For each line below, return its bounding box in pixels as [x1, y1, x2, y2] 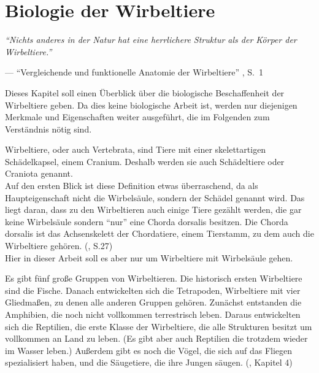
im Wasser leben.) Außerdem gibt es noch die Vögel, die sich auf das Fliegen [5, 344, 293, 356]
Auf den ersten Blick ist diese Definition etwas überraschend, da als [5, 179, 258, 192]
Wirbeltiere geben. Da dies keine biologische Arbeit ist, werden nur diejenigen [5, 98, 298, 111]
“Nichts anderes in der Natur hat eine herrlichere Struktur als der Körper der [5, 33, 297, 46]
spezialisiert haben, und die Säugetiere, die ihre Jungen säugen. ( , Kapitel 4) [5, 356, 293, 369]
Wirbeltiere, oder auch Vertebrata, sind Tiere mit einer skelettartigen [5, 143, 266, 156]
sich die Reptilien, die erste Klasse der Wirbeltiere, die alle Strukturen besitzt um [5, 320, 312, 333]
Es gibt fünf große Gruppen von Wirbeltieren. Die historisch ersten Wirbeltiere [5, 272, 302, 285]
